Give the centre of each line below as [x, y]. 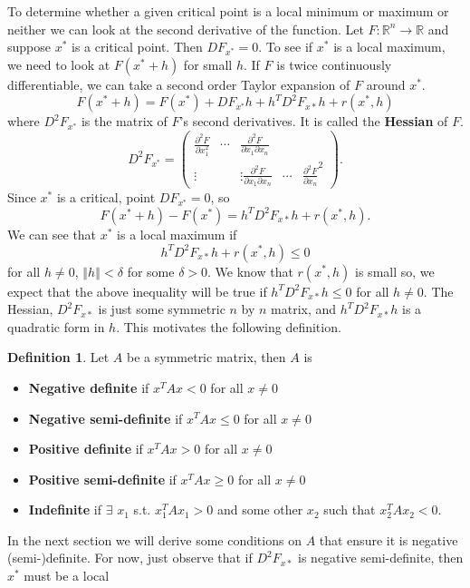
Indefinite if [65, 510]
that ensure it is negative [388, 539]
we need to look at [59, 64]
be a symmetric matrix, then [206, 357]
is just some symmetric [162, 309]
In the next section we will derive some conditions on [154, 539]
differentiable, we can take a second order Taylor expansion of [179, 84]
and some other [260, 510]
